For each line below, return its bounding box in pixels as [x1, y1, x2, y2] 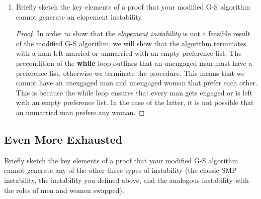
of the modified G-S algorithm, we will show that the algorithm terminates [16, 38, 246, 48]
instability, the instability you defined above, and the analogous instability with [4, 174, 249, 185]
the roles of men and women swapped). [4, 184, 124, 195]
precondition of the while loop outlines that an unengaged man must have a [16, 57, 252, 68]
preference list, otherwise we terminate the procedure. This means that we [16, 67, 245, 78]
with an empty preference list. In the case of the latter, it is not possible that [16, 97, 254, 108]
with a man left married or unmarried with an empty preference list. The [16, 48, 242, 58]
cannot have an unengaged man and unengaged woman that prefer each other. [16, 77, 257, 88]
